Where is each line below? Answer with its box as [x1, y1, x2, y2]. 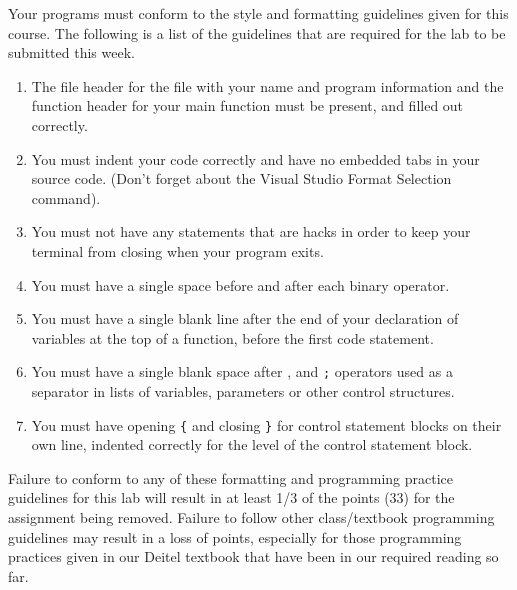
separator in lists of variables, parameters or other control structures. [31, 380, 455, 401]
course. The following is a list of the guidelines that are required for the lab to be [8, 22, 506, 43]
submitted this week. [8, 42, 135, 63]
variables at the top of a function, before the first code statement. [31, 327, 434, 348]
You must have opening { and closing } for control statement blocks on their [31, 414, 502, 435]
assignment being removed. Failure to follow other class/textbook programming [8, 507, 495, 527]
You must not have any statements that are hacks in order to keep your [31, 221, 471, 242]
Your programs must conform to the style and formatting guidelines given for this [8, 3, 509, 23]
